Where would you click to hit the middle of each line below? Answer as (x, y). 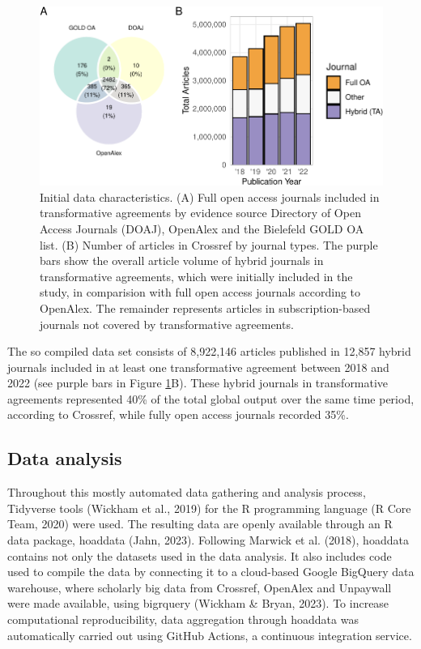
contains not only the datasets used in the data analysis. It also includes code (200, 555)
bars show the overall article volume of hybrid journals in (182, 260)
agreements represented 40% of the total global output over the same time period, (211, 398)
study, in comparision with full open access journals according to (200, 292)
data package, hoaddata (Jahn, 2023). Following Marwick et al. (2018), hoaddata (208, 540)
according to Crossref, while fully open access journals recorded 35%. (178, 414)
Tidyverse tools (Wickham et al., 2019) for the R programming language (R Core (209, 508)
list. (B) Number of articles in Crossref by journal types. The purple (209, 244)
